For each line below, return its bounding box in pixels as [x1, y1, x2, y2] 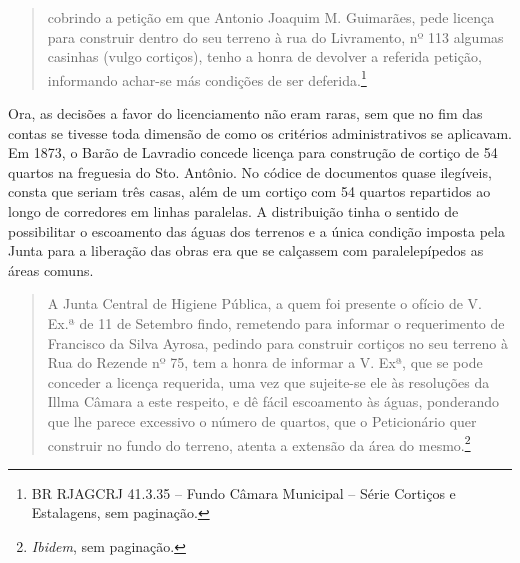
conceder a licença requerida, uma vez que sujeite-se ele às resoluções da [47, 371, 490, 392]
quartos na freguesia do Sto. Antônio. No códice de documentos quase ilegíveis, [8, 161, 492, 182]
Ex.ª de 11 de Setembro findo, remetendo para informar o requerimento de [47, 312, 505, 333]
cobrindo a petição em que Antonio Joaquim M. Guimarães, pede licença [47, 7, 495, 27]
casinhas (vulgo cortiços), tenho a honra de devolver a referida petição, [47, 46, 482, 67]
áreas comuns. [8, 259, 94, 280]
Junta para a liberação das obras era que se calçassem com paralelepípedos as [8, 240, 484, 261]
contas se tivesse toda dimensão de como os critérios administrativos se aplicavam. [8, 122, 513, 143]
